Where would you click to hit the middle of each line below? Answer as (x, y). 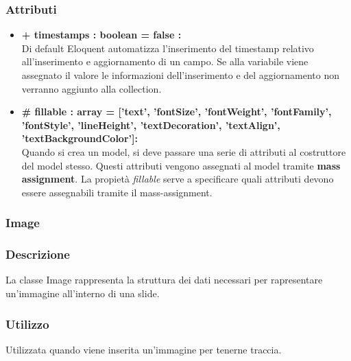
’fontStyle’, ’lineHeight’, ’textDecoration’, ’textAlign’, (151, 125)
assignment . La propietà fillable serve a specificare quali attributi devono (178, 179)
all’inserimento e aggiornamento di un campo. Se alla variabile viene (165, 61)
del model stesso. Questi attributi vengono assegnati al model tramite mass (181, 165)
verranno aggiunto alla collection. (92, 88)
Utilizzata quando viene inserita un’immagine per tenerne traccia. (144, 349)
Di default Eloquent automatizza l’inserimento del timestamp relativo (168, 48)
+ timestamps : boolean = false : (101, 35)
